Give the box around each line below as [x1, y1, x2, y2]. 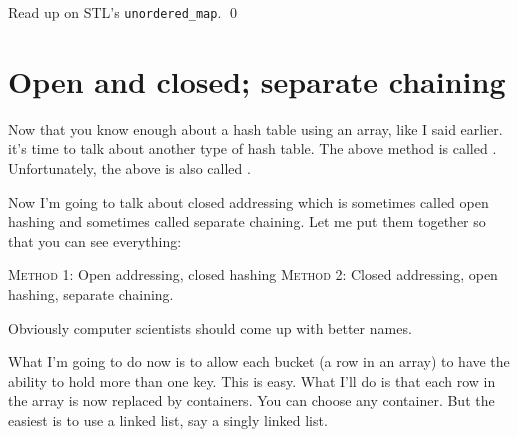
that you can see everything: [8, 230, 182, 251]
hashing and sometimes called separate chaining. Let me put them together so [8, 211, 486, 232]
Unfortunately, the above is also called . [8, 157, 251, 178]
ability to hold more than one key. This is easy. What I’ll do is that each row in [8, 370, 496, 391]
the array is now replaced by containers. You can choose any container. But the [8, 390, 495, 411]
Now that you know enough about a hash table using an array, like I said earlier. [8, 118, 503, 139]
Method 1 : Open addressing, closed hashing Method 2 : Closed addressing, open [8, 264, 498, 285]
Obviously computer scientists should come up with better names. [8, 317, 412, 338]
